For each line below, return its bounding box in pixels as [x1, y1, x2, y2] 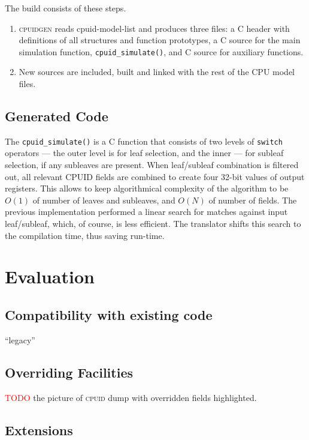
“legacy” [5, 333, 35, 346]
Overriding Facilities [5, 363, 133, 381]
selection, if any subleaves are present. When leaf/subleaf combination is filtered [5, 158, 299, 171]
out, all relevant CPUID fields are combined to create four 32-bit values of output [5, 170, 305, 182]
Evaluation [5, 264, 95, 289]
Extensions [5, 420, 73, 439]
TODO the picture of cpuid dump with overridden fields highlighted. [5, 391, 257, 403]
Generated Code [5, 107, 108, 125]
